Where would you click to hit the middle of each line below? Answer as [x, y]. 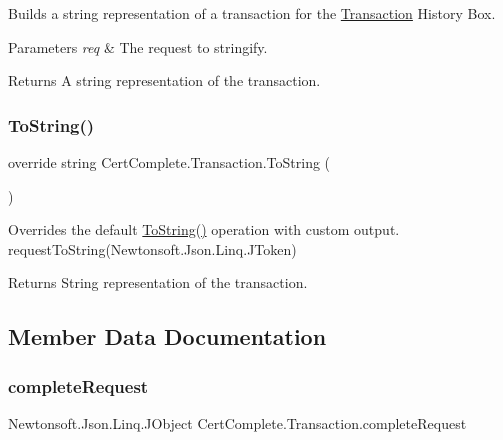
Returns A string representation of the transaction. [164, 80]
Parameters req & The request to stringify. [138, 46]
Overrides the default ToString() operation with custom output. [204, 229]
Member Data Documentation [167, 336]
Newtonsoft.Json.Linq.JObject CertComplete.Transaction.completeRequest [237, 422]
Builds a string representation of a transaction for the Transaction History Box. [252, 13]
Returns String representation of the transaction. [158, 282]
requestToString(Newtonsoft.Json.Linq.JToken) [152, 248]
